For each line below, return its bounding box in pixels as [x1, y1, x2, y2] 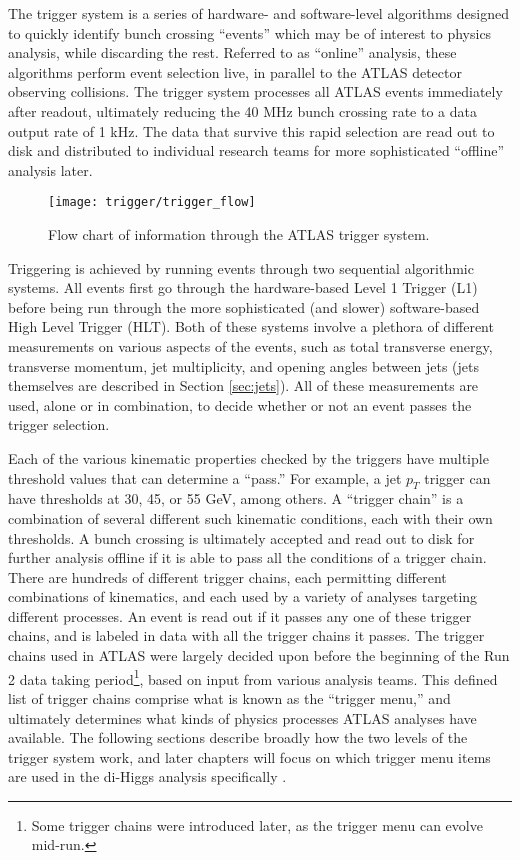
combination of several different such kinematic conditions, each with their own [8, 507, 493, 528]
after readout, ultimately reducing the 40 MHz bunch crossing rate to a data [8, 100, 477, 121]
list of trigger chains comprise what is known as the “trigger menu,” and [8, 687, 451, 708]
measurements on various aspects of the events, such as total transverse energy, [8, 335, 493, 356]
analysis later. [8, 159, 93, 180]
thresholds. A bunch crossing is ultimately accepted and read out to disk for [8, 527, 475, 548]
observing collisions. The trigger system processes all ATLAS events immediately [8, 81, 503, 102]
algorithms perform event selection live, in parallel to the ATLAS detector [8, 61, 462, 82]
